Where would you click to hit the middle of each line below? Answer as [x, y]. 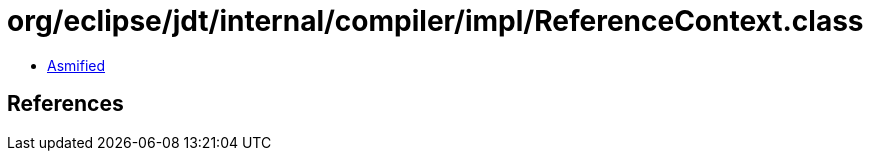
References [65, 104]
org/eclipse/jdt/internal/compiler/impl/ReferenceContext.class [435, 21]
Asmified [76, 65]
